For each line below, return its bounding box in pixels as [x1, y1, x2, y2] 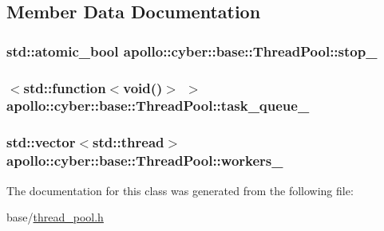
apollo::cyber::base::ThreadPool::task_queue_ [6, 96, 310, 115]
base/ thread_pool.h [6, 209, 104, 225]
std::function [23, 77, 106, 97]
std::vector [6, 132, 76, 152]
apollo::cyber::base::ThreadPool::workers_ [6, 151, 283, 170]
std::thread [93, 132, 164, 152]
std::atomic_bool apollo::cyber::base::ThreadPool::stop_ [6, 41, 378, 61]
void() [123, 77, 163, 97]
